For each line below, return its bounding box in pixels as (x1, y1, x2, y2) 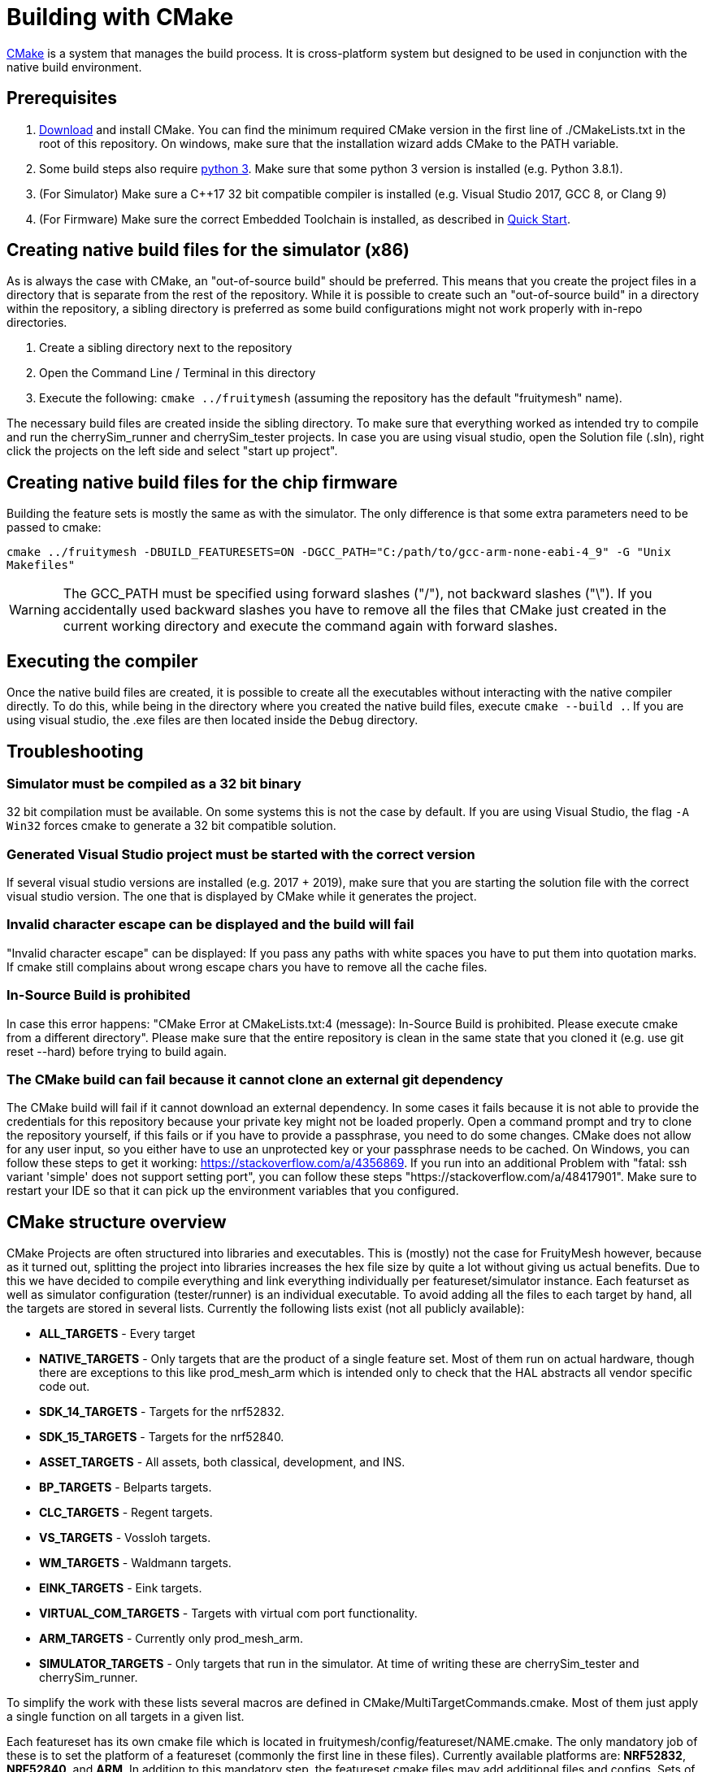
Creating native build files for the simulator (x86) (7, 240, 410, 261)
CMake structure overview (7, 1211, 227, 1232)
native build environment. (7, 59, 142, 74)
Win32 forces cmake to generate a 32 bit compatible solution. (7, 819, 336, 833)
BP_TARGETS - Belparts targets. (39, 1480, 212, 1495)
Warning (9, 602, 60, 619)
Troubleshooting (7, 741, 144, 762)
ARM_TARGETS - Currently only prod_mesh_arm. (39, 1631, 304, 1646)
